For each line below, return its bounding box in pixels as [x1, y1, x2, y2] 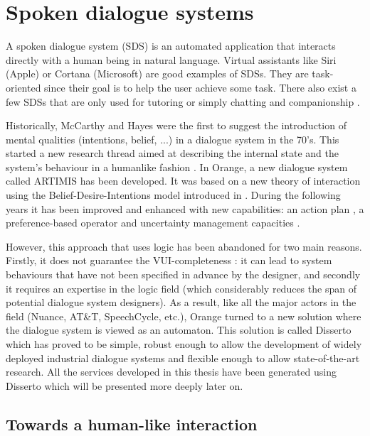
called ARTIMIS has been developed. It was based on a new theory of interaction [6, 173, 361, 188]
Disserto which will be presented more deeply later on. [6, 378, 243, 393]
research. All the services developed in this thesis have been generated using [6, 364, 337, 379]
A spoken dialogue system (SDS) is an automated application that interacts [6, 38, 336, 53]
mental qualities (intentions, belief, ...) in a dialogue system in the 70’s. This [6, 131, 339, 146]
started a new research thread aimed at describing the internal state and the [6, 146, 339, 160]
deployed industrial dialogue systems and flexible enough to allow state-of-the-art [6, 350, 360, 365]
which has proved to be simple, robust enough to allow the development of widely [6, 337, 362, 351]
